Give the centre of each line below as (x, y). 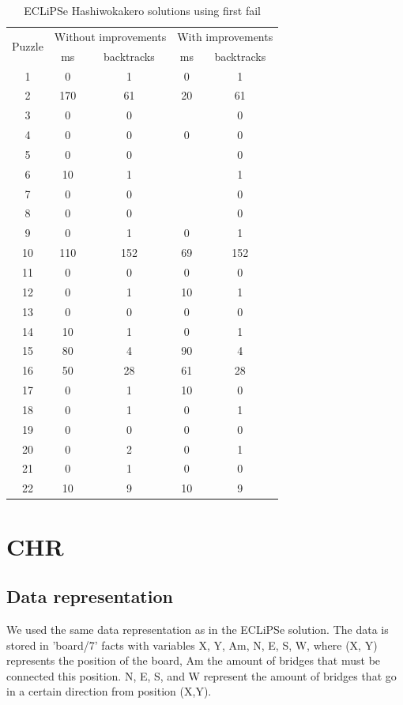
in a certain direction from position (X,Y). (109, 691)
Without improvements (110, 36)
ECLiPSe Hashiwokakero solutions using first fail (142, 10)
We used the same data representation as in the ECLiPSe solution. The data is (198, 629)
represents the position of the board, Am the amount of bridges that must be (194, 660)
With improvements (225, 36)
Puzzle (28, 46)
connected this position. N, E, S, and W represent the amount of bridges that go (201, 675)
